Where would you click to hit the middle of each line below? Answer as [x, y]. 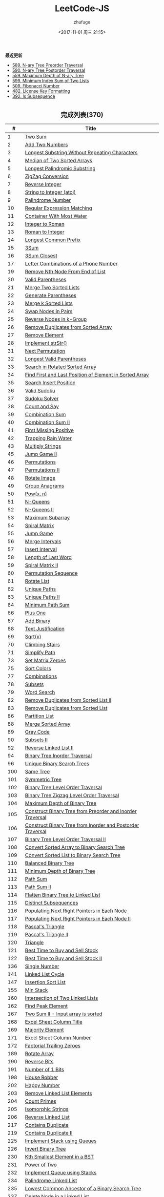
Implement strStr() [46, 343]
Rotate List [37, 581]
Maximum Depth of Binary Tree [61, 803]
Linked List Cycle [45, 974]
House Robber [42, 1077]
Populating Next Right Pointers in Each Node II [78, 919]
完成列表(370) [82, 115]
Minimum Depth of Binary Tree [60, 871]
